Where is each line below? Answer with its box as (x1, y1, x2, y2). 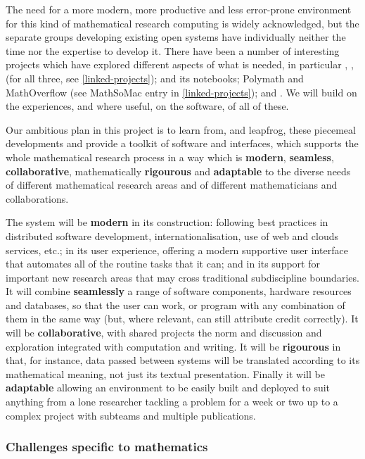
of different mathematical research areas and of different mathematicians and (6, 177, 338, 192)
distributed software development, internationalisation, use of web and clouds (6, 228, 339, 243)
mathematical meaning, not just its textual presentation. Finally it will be (6, 366, 325, 381)
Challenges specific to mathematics (6, 438, 208, 455)
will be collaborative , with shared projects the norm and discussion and (6, 325, 322, 340)
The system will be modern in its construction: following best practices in (6, 215, 328, 229)
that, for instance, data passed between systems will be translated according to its (6, 353, 360, 367)
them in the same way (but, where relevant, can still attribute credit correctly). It (6, 311, 359, 326)
